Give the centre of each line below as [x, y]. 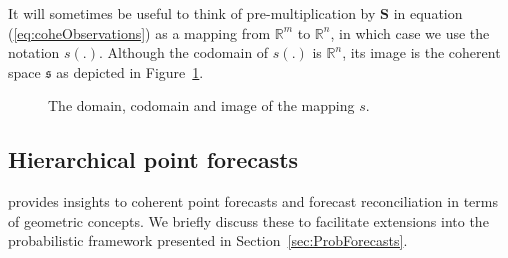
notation [34, 52]
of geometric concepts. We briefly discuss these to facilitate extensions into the [248, 220]
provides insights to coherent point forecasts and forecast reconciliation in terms [253, 201]
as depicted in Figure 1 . [130, 71]
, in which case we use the [410, 32]
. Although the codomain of [183, 52]
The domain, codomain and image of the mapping [201, 105]
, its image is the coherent [421, 52]
